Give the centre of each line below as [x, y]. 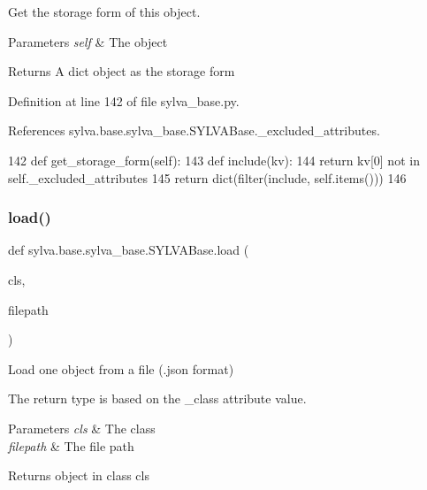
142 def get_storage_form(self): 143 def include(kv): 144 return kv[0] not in [214, 160]
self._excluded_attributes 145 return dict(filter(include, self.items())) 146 [207, 177]
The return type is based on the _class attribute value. [157, 398]
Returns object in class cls [79, 475]
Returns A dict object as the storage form [122, 71]
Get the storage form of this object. [104, 11]
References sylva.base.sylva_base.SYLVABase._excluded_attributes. [194, 130]
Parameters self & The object [88, 41]
